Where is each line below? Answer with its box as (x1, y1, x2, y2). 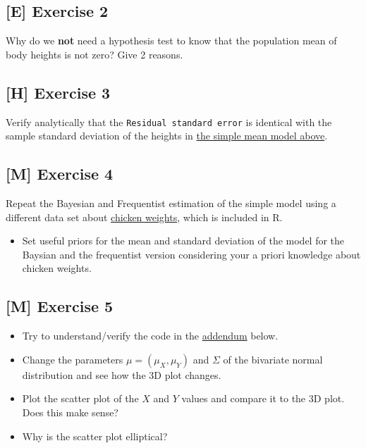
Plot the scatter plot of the (22, 391, 139, 406)
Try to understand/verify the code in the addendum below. (22, 328, 279, 343)
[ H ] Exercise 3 (6, 81, 111, 103)
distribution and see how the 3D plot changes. (22, 367, 221, 382)
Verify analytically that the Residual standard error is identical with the (6, 114, 332, 129)
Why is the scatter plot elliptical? (22, 428, 168, 443)
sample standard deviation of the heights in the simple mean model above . (6, 128, 328, 143)
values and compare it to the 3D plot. (181, 391, 345, 406)
